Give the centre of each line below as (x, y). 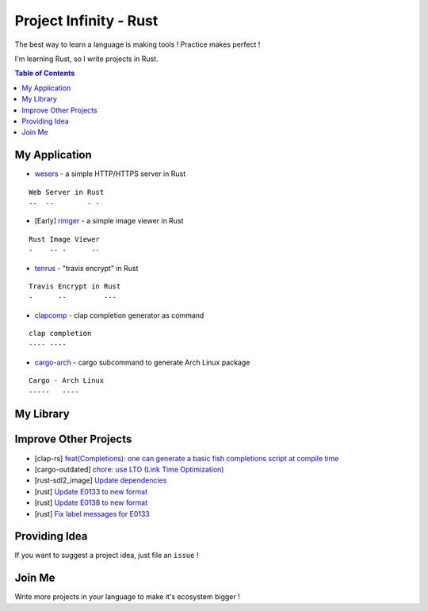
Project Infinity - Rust (86, 21)
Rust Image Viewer (65, 239)
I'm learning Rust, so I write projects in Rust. (86, 59)
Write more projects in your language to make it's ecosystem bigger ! (128, 597)
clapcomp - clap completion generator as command (119, 315)
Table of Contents (45, 73)
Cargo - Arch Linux (67, 381)
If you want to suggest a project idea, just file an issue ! (107, 556)
